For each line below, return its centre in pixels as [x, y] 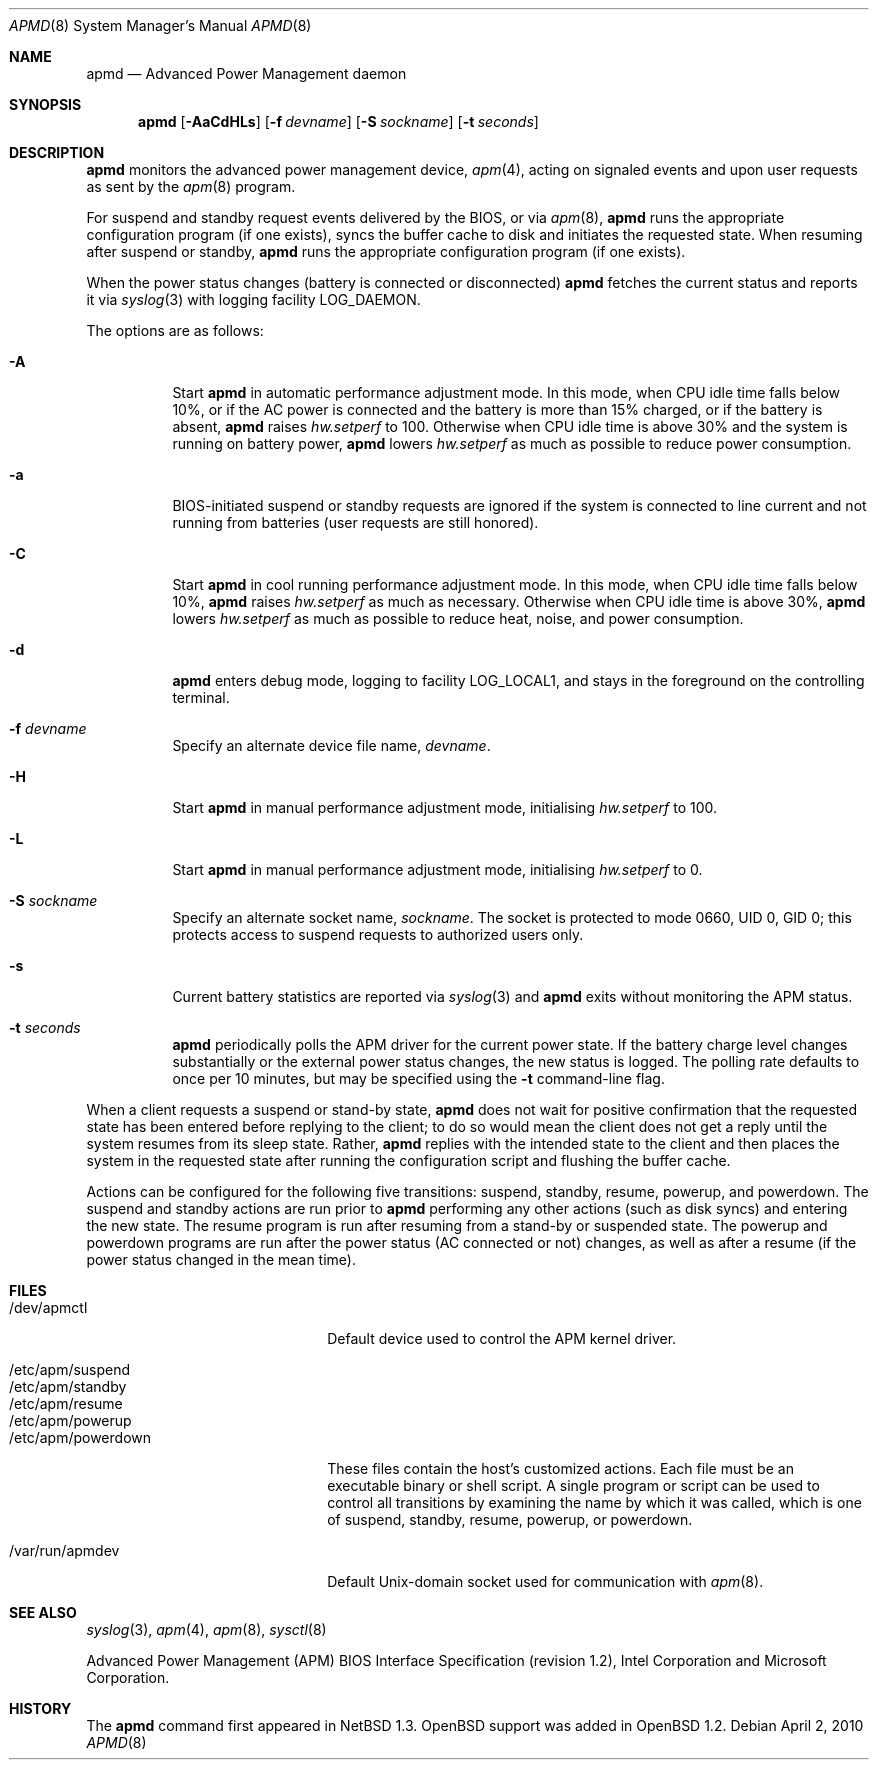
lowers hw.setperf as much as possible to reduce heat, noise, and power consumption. [458, 618]
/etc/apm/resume [66, 1403]
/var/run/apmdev [64, 1550]
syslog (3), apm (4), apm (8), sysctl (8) [206, 1629]
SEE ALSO [43, 1612]
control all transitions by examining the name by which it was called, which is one [594, 1502]
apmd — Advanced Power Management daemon [246, 73]
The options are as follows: [175, 330]
